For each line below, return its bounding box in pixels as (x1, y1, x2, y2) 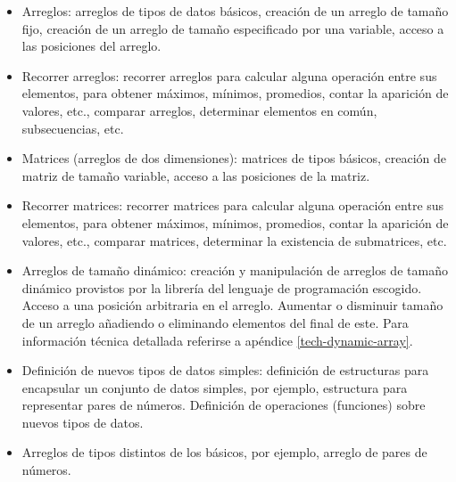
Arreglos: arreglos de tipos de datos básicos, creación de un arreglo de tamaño (21, 2, 449, 20)
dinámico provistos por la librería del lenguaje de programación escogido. (21, 278, 422, 297)
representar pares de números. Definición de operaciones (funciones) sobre (21, 396, 426, 414)
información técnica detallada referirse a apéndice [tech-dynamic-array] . (21, 331, 413, 349)
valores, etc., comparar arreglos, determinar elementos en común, (21, 101, 377, 119)
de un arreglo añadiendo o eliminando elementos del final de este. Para (21, 313, 409, 331)
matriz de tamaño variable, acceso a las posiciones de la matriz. (21, 166, 370, 184)
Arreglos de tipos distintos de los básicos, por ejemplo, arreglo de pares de (21, 443, 427, 462)
